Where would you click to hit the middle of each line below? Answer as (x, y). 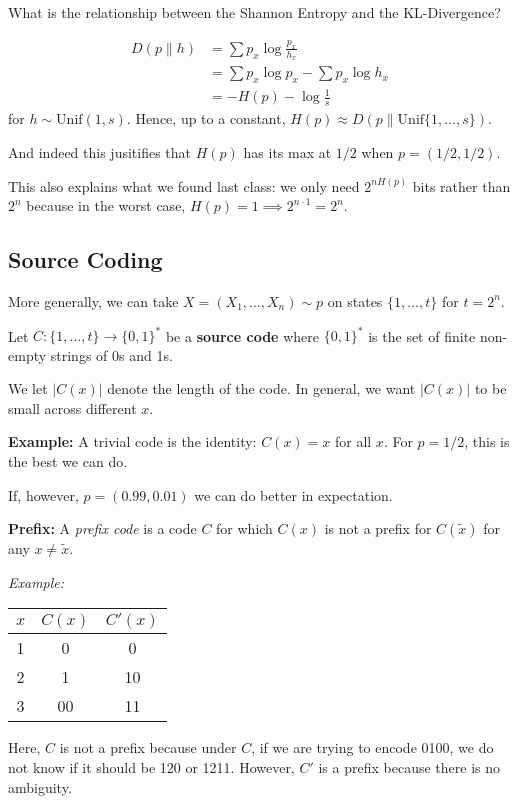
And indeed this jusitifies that (100, 151)
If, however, (43, 494)
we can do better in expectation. (293, 494)
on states (355, 300)
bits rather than (461, 185)
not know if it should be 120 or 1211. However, (151, 766)
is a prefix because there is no (409, 766)
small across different (72, 407)
